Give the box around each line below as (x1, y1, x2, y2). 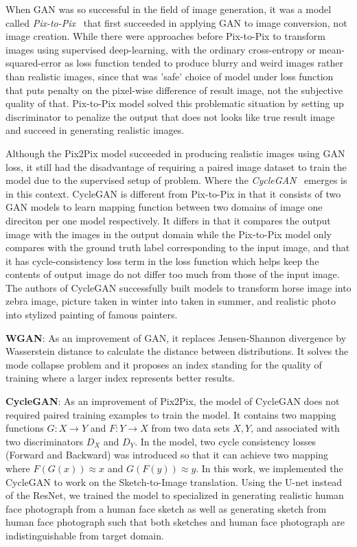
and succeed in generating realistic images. (5, 123, 185, 137)
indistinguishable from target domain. (5, 528, 164, 542)
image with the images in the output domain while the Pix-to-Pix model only (5, 226, 332, 241)
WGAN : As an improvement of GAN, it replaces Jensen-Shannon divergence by (5, 330, 347, 345)
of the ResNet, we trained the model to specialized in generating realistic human (5, 488, 344, 502)
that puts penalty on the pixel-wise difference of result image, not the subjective (5, 82, 343, 97)
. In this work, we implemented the (196, 461, 343, 475)
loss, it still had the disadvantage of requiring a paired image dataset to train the (5, 159, 347, 174)
